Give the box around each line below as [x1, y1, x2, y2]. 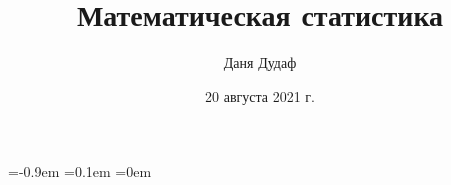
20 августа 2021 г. [205, 85, 315, 106]
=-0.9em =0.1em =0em [8, 161, 152, 182]
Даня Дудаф [223, 52, 297, 73]
